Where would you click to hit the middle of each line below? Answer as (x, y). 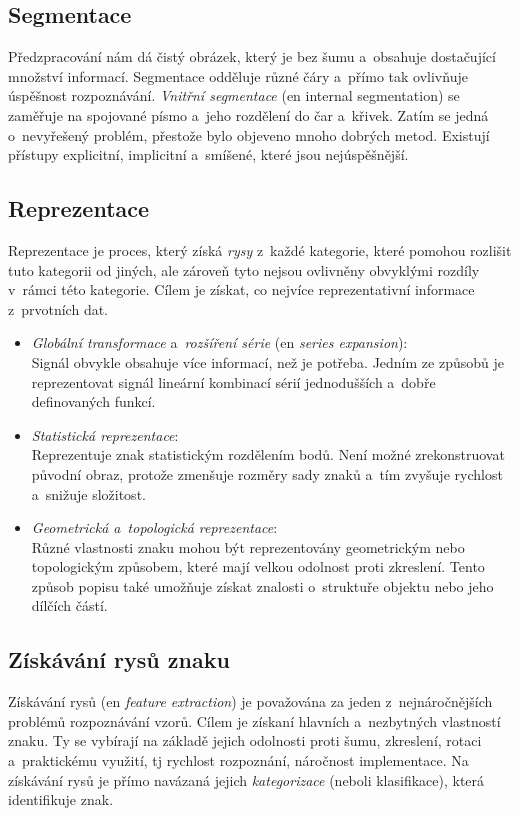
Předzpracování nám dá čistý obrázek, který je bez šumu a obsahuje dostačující (252, 56)
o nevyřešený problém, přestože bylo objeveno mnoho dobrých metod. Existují (249, 134)
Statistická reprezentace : (105, 434)
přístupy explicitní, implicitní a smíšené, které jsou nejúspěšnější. (208, 154)
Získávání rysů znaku (119, 659)
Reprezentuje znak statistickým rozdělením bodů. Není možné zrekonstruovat (268, 454)
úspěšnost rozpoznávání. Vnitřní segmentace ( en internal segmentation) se (234, 95)
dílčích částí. (69, 605)
